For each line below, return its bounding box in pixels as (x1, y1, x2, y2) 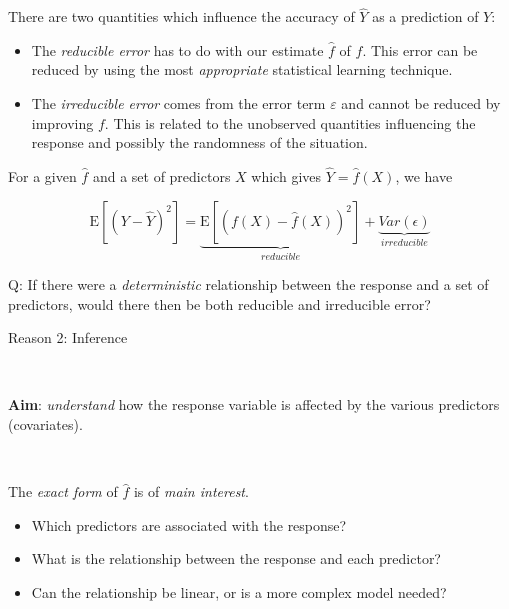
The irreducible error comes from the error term (31, 93, 326, 113)
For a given (8, 166, 77, 186)
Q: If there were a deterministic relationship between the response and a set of (8, 274, 489, 295)
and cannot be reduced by (341, 93, 501, 113)
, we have (395, 166, 453, 186)
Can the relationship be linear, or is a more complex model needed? (31, 581, 447, 602)
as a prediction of (372, 6, 479, 27)
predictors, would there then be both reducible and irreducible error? (8, 293, 431, 314)
